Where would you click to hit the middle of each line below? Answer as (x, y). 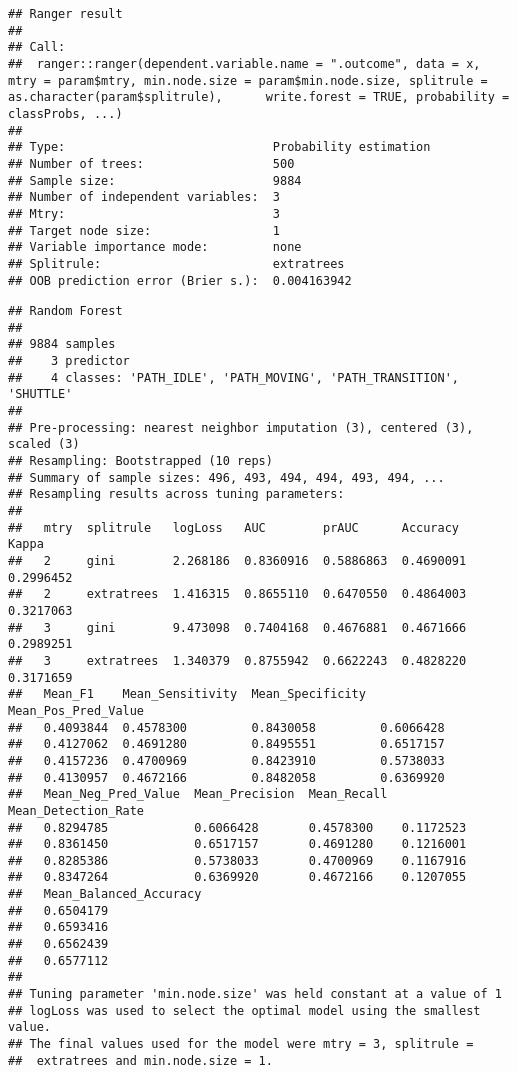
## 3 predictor (69, 361)
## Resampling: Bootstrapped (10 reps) (140, 461)
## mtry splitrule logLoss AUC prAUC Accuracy (234, 527)
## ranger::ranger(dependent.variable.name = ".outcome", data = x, (244, 63)
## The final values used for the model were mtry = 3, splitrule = (241, 1044)
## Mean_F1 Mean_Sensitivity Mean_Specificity (187, 694)
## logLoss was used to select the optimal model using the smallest (244, 1010)
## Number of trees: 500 (151, 163)
